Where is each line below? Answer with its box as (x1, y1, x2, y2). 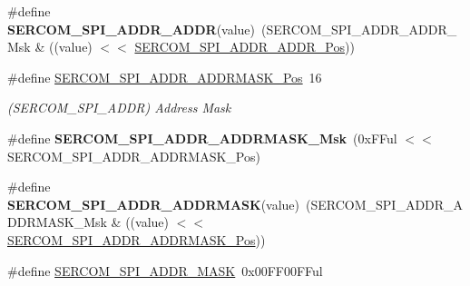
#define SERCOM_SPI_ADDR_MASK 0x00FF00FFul (7, 261, 323, 280)
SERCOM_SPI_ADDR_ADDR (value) (7, 19, 256, 38)
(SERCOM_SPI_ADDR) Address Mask (7, 98, 231, 117)
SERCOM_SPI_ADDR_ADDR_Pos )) (134, 37, 355, 56)
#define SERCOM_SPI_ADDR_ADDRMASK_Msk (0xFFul (7, 128, 397, 147)
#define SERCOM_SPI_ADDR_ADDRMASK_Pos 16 (7, 67, 322, 86)
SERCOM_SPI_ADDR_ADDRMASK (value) (7, 194, 300, 213)
